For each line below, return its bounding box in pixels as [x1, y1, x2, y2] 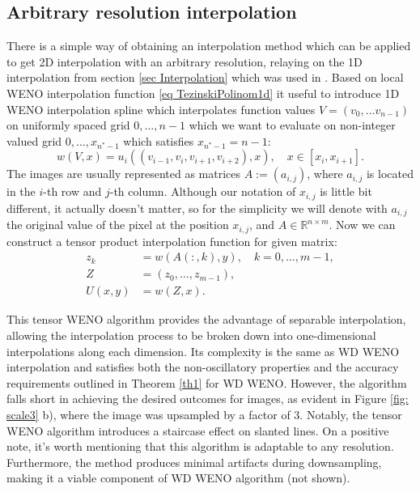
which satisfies [123, 132, 194, 149]
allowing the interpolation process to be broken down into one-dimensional [6, 327, 376, 343]
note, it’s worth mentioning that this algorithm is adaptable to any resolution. [6, 438, 394, 455]
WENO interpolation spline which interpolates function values [6, 100, 316, 117]
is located [366, 165, 414, 182]
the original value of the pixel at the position [6, 216, 229, 233]
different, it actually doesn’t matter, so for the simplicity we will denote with [6, 199, 388, 216]
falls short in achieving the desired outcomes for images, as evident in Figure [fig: [6, 390, 409, 407]
